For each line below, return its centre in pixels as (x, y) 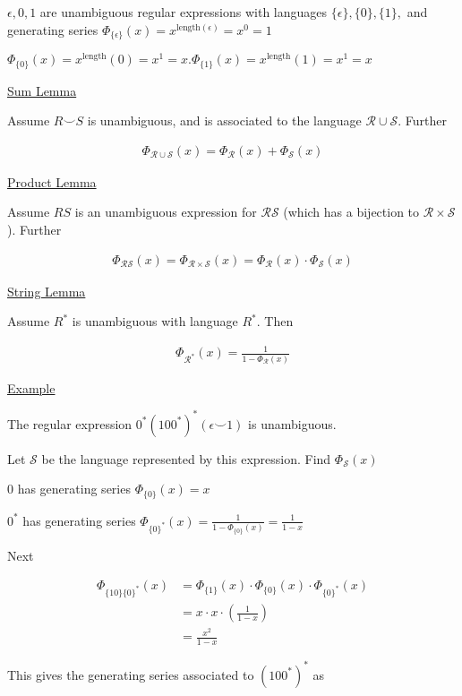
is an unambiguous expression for (166, 212)
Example (31, 387)
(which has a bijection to (351, 212)
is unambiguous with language (155, 321)
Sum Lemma (42, 90)
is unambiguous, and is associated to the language (224, 120)
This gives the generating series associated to (131, 674)
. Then (275, 321)
